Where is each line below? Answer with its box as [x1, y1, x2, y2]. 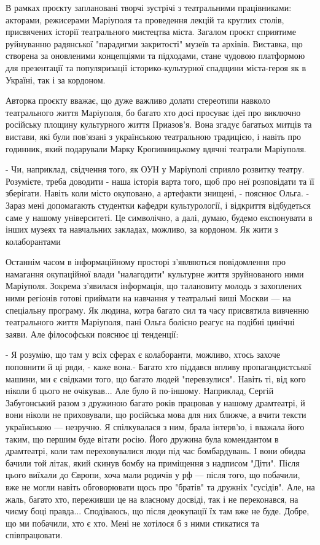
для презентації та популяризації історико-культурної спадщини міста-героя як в [6, 61, 306, 74]
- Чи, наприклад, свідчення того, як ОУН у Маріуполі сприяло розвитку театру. [6, 163, 305, 176]
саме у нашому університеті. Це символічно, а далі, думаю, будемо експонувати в [6, 211, 313, 223]
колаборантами [6, 234, 61, 247]
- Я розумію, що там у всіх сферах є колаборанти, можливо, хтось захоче [6, 348, 280, 361]
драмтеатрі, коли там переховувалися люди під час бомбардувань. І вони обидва [6, 444, 306, 457]
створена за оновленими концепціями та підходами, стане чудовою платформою [6, 49, 305, 62]
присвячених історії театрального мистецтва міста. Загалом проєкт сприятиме [6, 25, 296, 38]
